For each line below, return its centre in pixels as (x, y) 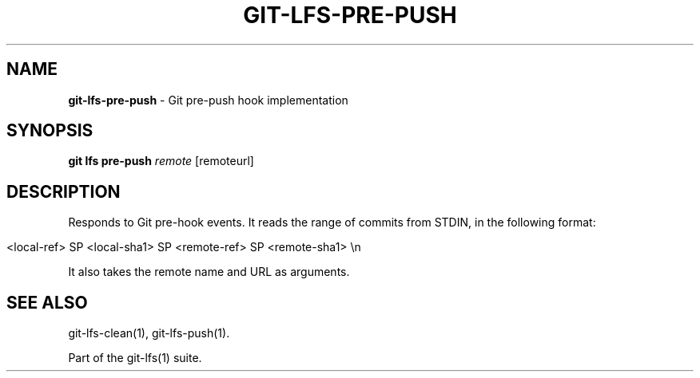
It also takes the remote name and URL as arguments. (209, 272)
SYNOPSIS (50, 131)
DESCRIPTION (64, 191)
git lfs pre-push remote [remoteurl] (161, 161)
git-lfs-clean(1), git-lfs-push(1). (149, 333)
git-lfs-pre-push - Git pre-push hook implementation (208, 100)
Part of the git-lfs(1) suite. (135, 358)
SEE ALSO (47, 302)
